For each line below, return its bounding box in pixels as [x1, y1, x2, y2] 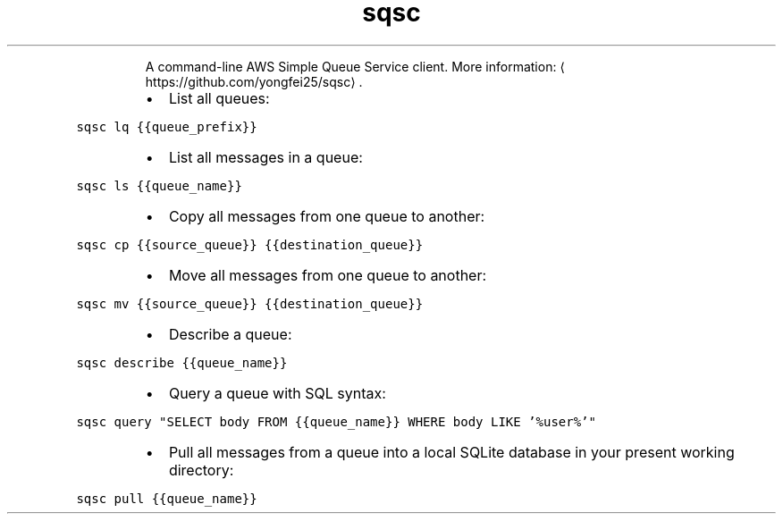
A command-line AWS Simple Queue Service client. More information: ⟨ [145, 58, 565, 74]
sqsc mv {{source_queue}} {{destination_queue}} [76, 296, 424, 311]
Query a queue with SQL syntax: [168, 383, 386, 402]
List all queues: [168, 88, 270, 107]
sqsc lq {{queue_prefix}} [76, 119, 257, 134]
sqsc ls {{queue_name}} [76, 178, 242, 193]
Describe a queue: [168, 324, 292, 343]
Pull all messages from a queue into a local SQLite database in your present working [168, 442, 735, 461]
